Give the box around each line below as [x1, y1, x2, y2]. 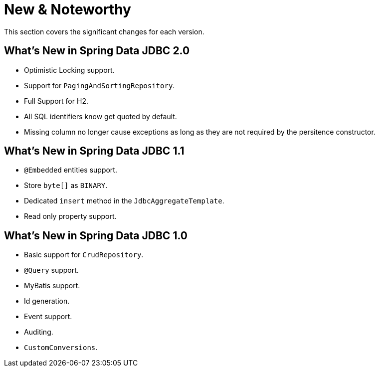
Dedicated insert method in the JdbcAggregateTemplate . [24, 196, 224, 205]
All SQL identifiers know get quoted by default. [24, 112, 177, 121]
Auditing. [24, 328, 53, 337]
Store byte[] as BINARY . [24, 181, 108, 190]
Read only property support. [24, 212, 117, 221]
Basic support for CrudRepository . [24, 250, 144, 259]
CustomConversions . [24, 343, 98, 352]
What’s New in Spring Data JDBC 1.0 [4, 229, 188, 242]
